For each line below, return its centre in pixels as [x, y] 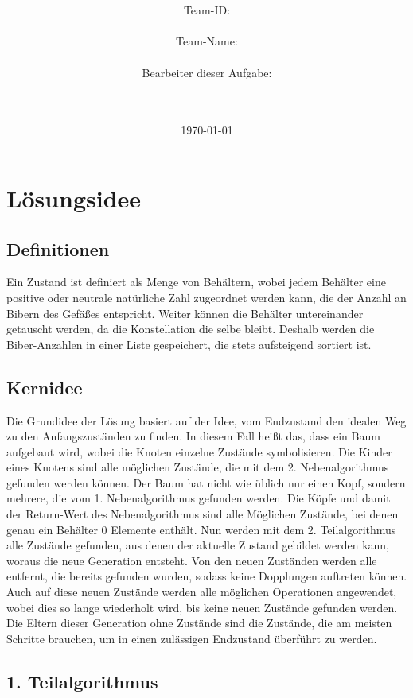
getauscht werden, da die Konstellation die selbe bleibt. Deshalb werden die [191, 329]
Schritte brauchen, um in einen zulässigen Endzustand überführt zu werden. [192, 638]
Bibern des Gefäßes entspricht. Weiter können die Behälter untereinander [185, 313]
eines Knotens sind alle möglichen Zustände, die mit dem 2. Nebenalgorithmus [198, 467]
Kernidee [45, 387]
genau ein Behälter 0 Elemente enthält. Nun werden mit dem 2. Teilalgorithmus [201, 529]
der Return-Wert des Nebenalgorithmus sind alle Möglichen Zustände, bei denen [203, 514]
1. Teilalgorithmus [82, 681]
